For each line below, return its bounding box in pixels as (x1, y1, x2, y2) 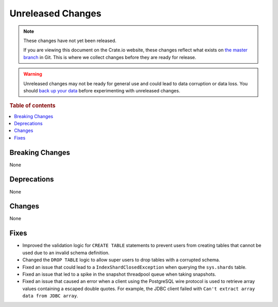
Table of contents (9, 102, 56, 109)
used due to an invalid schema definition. (22, 250, 110, 256)
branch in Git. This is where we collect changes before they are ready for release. (23, 54, 197, 60)
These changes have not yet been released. (23, 37, 117, 44)
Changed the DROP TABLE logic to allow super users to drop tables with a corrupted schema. (22, 257, 220, 263)
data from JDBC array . (22, 293, 78, 299)
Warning (23, 71, 42, 77)
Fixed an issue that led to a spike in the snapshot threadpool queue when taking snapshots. (22, 271, 216, 277)
